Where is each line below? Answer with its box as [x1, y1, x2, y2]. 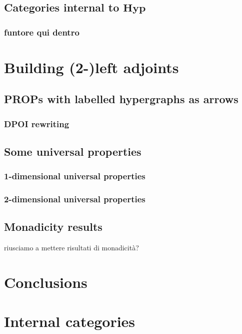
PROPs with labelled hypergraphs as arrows [4, 91, 238, 107]
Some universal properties [4, 144, 141, 159]
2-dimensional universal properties [4, 193, 145, 205]
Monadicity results [4, 219, 102, 234]
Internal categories [4, 311, 135, 331]
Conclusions [4, 272, 87, 292]
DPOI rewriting [4, 117, 69, 130]
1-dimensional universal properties [4, 170, 145, 182]
